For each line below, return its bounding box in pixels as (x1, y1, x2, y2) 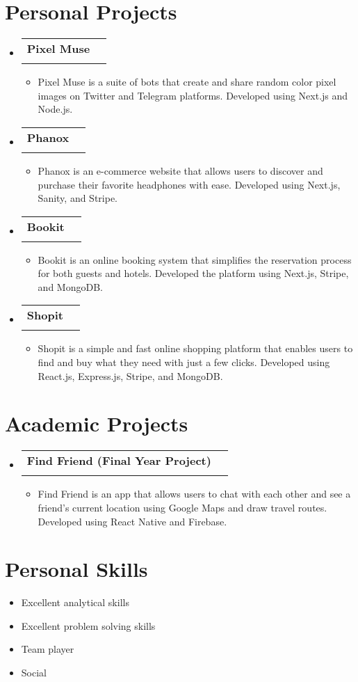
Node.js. (38, 102, 73, 116)
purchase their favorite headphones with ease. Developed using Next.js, (38, 177, 341, 191)
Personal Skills (5, 555, 148, 583)
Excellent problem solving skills (21, 618, 156, 633)
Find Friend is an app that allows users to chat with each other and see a (38, 486, 351, 501)
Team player (21, 642, 74, 656)
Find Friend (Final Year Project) (26, 452, 211, 469)
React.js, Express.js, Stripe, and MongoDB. (38, 368, 223, 383)
